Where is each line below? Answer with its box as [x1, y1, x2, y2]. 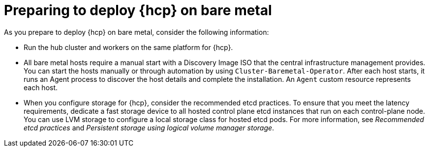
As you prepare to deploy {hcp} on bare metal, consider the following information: [4, 27, 269, 36]
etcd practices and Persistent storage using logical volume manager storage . [24, 123, 275, 132]
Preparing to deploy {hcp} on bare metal [4, 2, 272, 19]
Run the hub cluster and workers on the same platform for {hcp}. [24, 43, 233, 51]
